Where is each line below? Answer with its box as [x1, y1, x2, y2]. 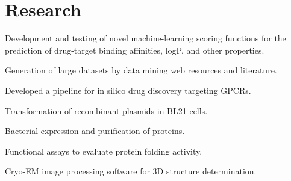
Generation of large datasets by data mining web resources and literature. [5, 64, 277, 76]
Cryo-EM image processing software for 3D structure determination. [5, 165, 257, 177]
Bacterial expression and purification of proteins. [5, 124, 185, 137]
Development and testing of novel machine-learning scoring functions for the [5, 32, 286, 44]
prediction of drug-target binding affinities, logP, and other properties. [5, 43, 264, 56]
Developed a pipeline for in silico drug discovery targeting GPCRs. [5, 84, 251, 96]
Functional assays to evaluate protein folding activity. [5, 144, 202, 157]
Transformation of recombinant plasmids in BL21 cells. [5, 104, 208, 117]
